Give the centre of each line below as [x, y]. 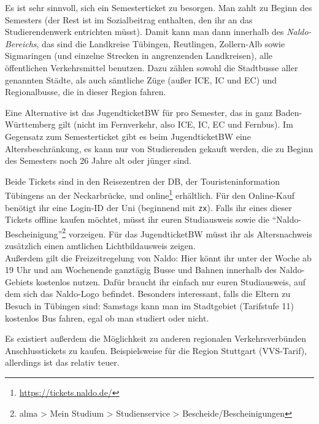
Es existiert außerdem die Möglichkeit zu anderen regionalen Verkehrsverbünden [156, 338]
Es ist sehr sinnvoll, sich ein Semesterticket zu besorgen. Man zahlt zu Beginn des [159, 7]
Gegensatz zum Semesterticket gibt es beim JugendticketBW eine [128, 136]
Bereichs [21, 43]
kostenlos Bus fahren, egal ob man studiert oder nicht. [107, 318]
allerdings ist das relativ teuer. [62, 362]
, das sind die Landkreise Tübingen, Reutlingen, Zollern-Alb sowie [161, 43]
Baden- [289, 112]
